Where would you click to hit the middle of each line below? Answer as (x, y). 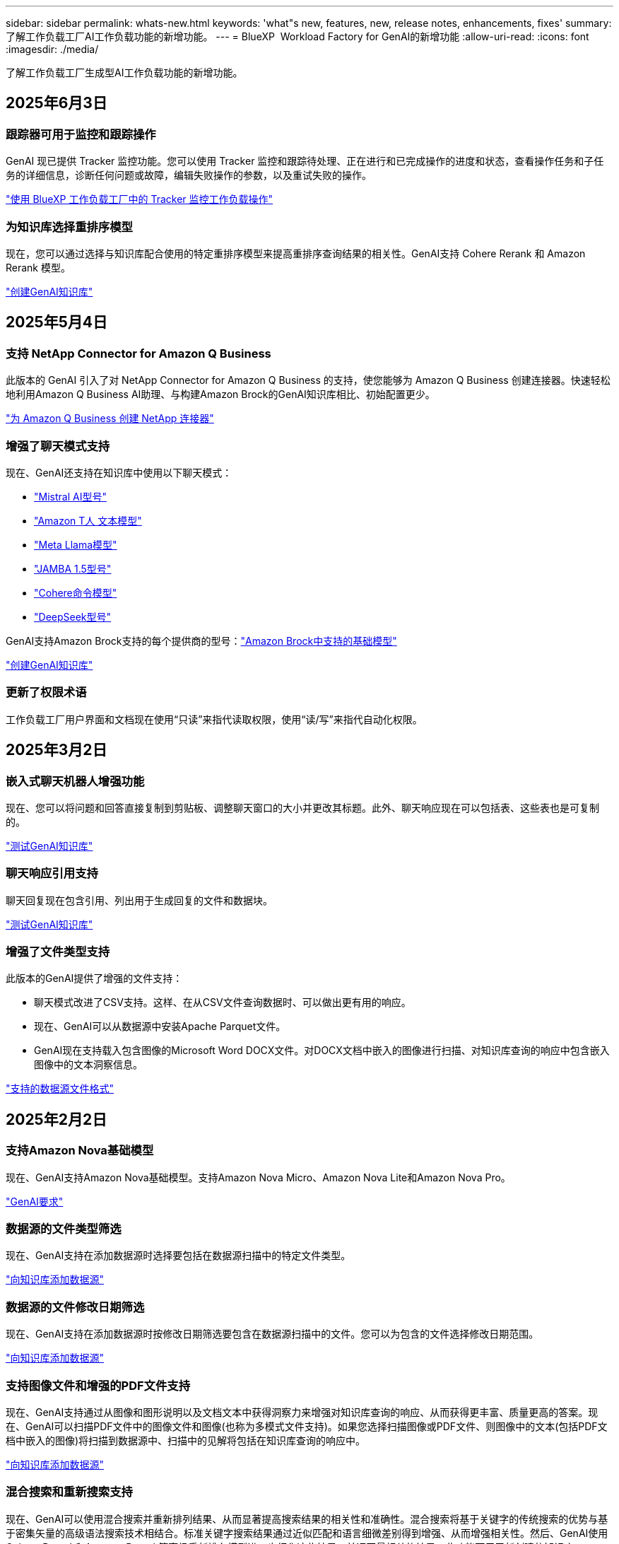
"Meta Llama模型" (76, 544)
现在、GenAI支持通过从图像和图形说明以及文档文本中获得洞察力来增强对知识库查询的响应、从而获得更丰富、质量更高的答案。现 (302, 1412)
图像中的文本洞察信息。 (88, 1065)
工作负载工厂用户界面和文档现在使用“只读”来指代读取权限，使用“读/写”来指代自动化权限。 (214, 719)
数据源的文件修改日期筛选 (75, 1307)
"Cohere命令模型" (76, 592)
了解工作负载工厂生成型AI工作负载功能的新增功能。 (124, 72)
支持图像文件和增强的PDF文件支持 (98, 1385)
